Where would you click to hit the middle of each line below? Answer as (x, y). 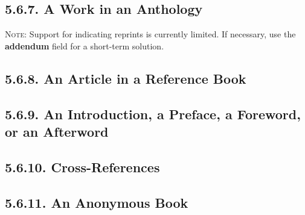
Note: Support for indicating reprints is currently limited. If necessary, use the (150, 34)
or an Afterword (57, 131)
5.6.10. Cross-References (82, 167)
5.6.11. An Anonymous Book (97, 202)
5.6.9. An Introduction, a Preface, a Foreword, (153, 114)
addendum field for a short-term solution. (85, 45)
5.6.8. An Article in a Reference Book (126, 78)
